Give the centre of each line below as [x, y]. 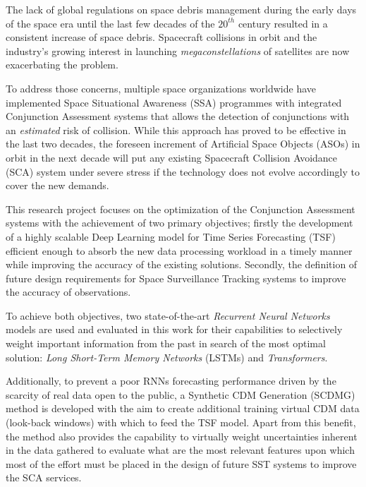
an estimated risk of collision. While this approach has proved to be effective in [176, 130]
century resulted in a [283, 23]
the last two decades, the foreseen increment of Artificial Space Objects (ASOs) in [183, 144]
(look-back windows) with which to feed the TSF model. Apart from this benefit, [181, 422]
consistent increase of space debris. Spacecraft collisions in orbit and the [161, 37]
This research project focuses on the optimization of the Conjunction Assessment [181, 209]
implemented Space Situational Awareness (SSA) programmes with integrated [174, 102]
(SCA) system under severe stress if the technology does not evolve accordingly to [183, 171]
